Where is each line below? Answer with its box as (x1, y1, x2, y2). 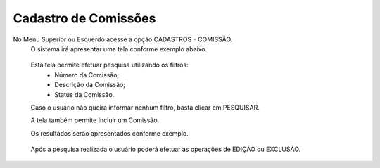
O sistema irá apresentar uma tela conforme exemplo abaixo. (30, 44, 208, 53)
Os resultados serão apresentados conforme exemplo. (30, 129, 189, 137)
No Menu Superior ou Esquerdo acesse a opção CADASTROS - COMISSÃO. (13, 35, 233, 44)
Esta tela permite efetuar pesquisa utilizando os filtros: (30, 60, 189, 70)
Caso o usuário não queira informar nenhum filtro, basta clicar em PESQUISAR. (30, 103, 260, 112)
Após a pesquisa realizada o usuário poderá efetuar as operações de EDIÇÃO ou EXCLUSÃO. (30, 145, 301, 154)
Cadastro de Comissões (13, 11, 156, 26)
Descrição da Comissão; (54, 81, 126, 89)
